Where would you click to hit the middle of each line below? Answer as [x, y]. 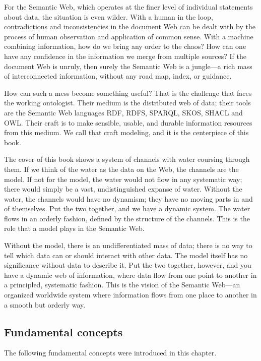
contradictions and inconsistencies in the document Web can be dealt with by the [130, 26]
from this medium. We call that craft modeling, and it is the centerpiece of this [126, 132]
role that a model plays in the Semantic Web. [74, 228]
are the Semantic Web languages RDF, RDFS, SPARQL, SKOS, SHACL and [123, 112]
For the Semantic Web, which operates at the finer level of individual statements [128, 7]
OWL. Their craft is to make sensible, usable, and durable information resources [128, 122]
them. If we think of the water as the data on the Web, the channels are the [121, 169]
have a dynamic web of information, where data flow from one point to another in [130, 275]
